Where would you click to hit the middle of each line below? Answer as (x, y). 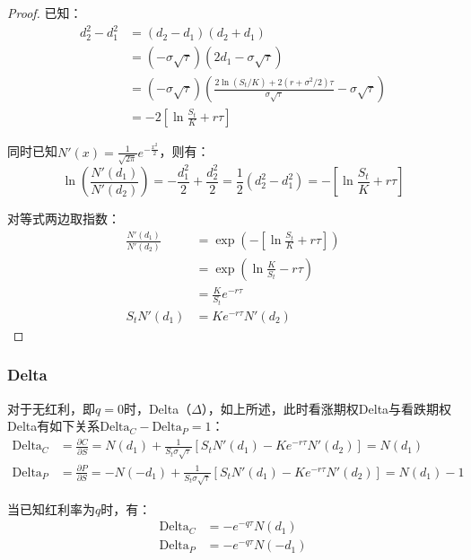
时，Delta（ (157, 408)
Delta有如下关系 (54, 426)
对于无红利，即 (51, 408)
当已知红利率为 (51, 508)
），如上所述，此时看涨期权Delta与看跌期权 (327, 408)
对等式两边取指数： (64, 219)
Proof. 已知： (45, 13)
